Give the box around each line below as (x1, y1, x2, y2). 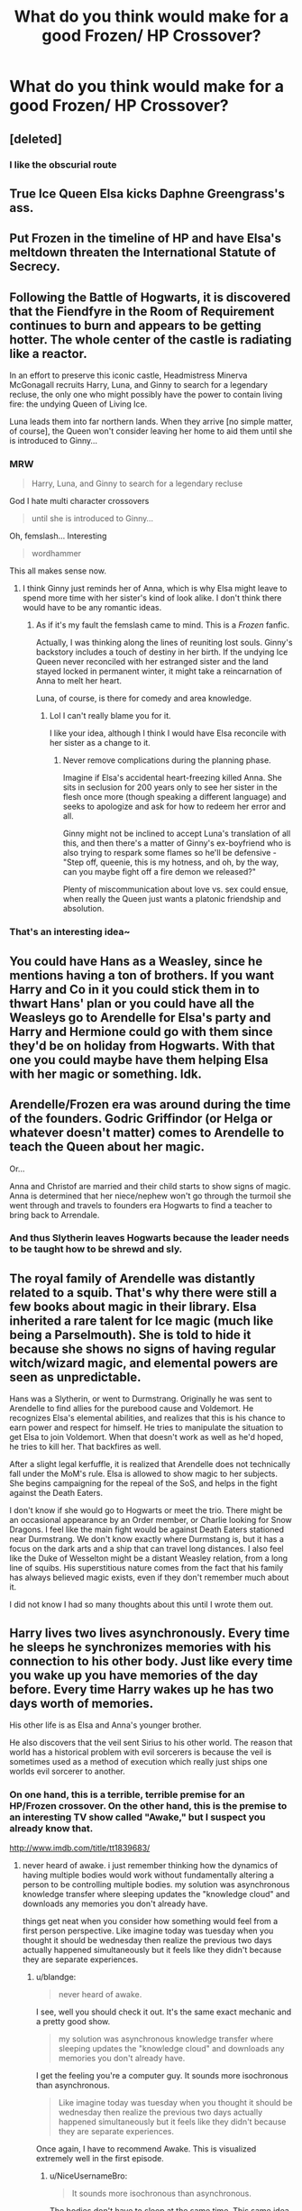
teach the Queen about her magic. (9, 1139, 206, 1155)
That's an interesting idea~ (9, 926, 131, 939)
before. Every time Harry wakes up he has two (9, 1682, 274, 1697)
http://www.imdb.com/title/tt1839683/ (9, 1842, 151, 1854)
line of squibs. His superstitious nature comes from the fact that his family (9, 1563, 284, 1573)
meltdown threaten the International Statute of (9, 245, 277, 261)
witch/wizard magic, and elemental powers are (9, 1355, 279, 1371)
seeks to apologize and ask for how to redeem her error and (62, 801, 287, 812)
